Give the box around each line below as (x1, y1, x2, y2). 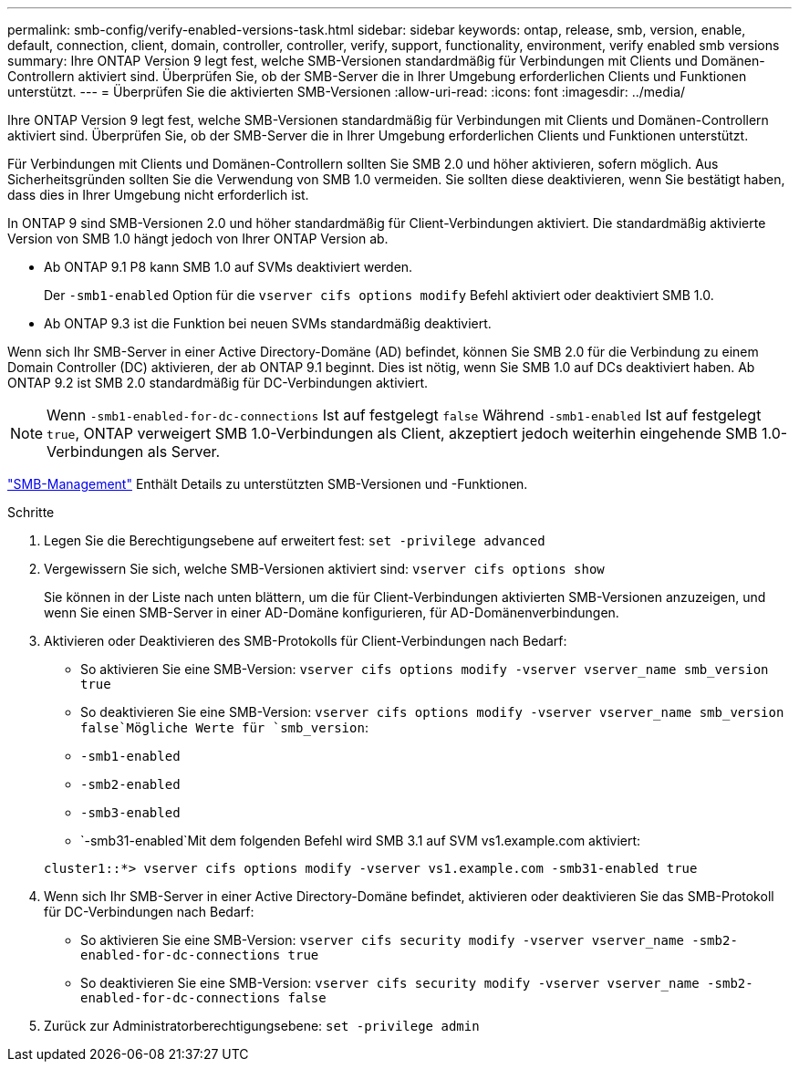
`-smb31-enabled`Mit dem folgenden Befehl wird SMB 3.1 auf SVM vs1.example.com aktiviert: (80, 833, 641, 848)
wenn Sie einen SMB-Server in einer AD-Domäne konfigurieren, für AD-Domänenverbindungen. (44, 605, 619, 620)
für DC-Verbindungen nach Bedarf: (44, 904, 254, 919)
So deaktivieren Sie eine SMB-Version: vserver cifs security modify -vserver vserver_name (80, 975, 700, 991)
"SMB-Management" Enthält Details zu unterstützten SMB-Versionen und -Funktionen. (7, 476, 528, 492)
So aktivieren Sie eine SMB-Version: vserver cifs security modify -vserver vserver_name (80, 932, 684, 948)
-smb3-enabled (80, 805, 181, 820)
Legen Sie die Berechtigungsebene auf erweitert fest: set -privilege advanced (44, 533, 545, 548)
